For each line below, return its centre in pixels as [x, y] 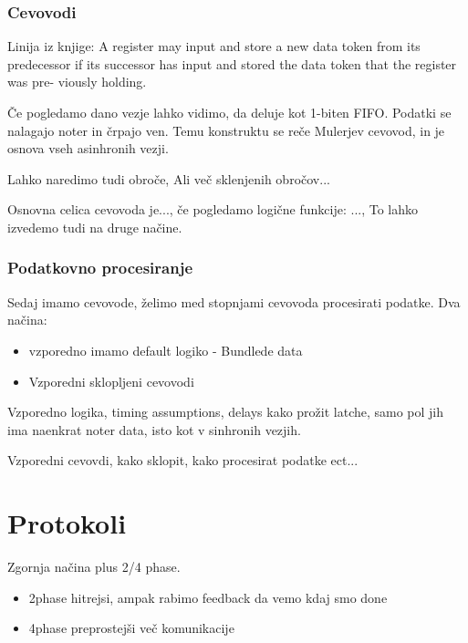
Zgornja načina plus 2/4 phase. [94, 567]
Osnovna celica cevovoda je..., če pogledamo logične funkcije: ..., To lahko [213, 209]
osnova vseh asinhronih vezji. [88, 148]
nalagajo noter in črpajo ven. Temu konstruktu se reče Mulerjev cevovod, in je [226, 130]
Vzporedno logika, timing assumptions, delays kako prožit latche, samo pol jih [226, 412]
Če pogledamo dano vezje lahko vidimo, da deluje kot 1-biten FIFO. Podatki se [229, 112]
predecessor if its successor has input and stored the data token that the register [232, 63]
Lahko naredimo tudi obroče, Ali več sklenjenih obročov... [169, 178]
